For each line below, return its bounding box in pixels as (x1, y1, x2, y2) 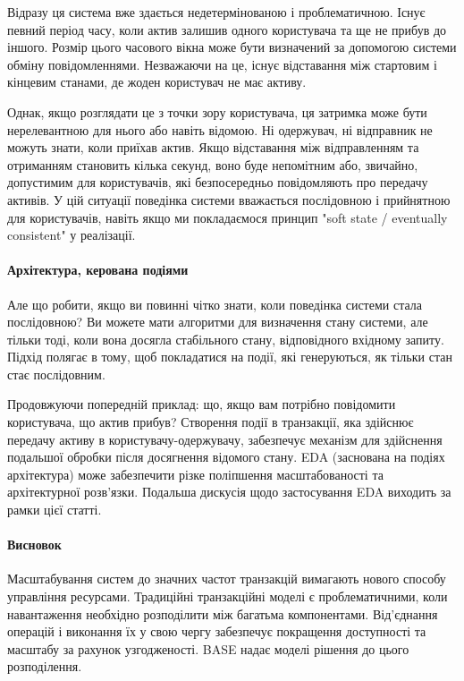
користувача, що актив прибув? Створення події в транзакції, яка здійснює (7, 413, 414, 431)
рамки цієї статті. (7, 500, 102, 519)
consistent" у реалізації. (7, 226, 136, 244)
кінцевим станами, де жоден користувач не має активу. (7, 72, 307, 91)
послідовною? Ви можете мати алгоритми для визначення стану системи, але (7, 312, 428, 331)
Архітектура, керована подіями (7, 260, 189, 279)
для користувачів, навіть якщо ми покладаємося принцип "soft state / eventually (7, 208, 448, 226)
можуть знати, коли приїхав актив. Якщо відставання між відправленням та (7, 138, 419, 157)
